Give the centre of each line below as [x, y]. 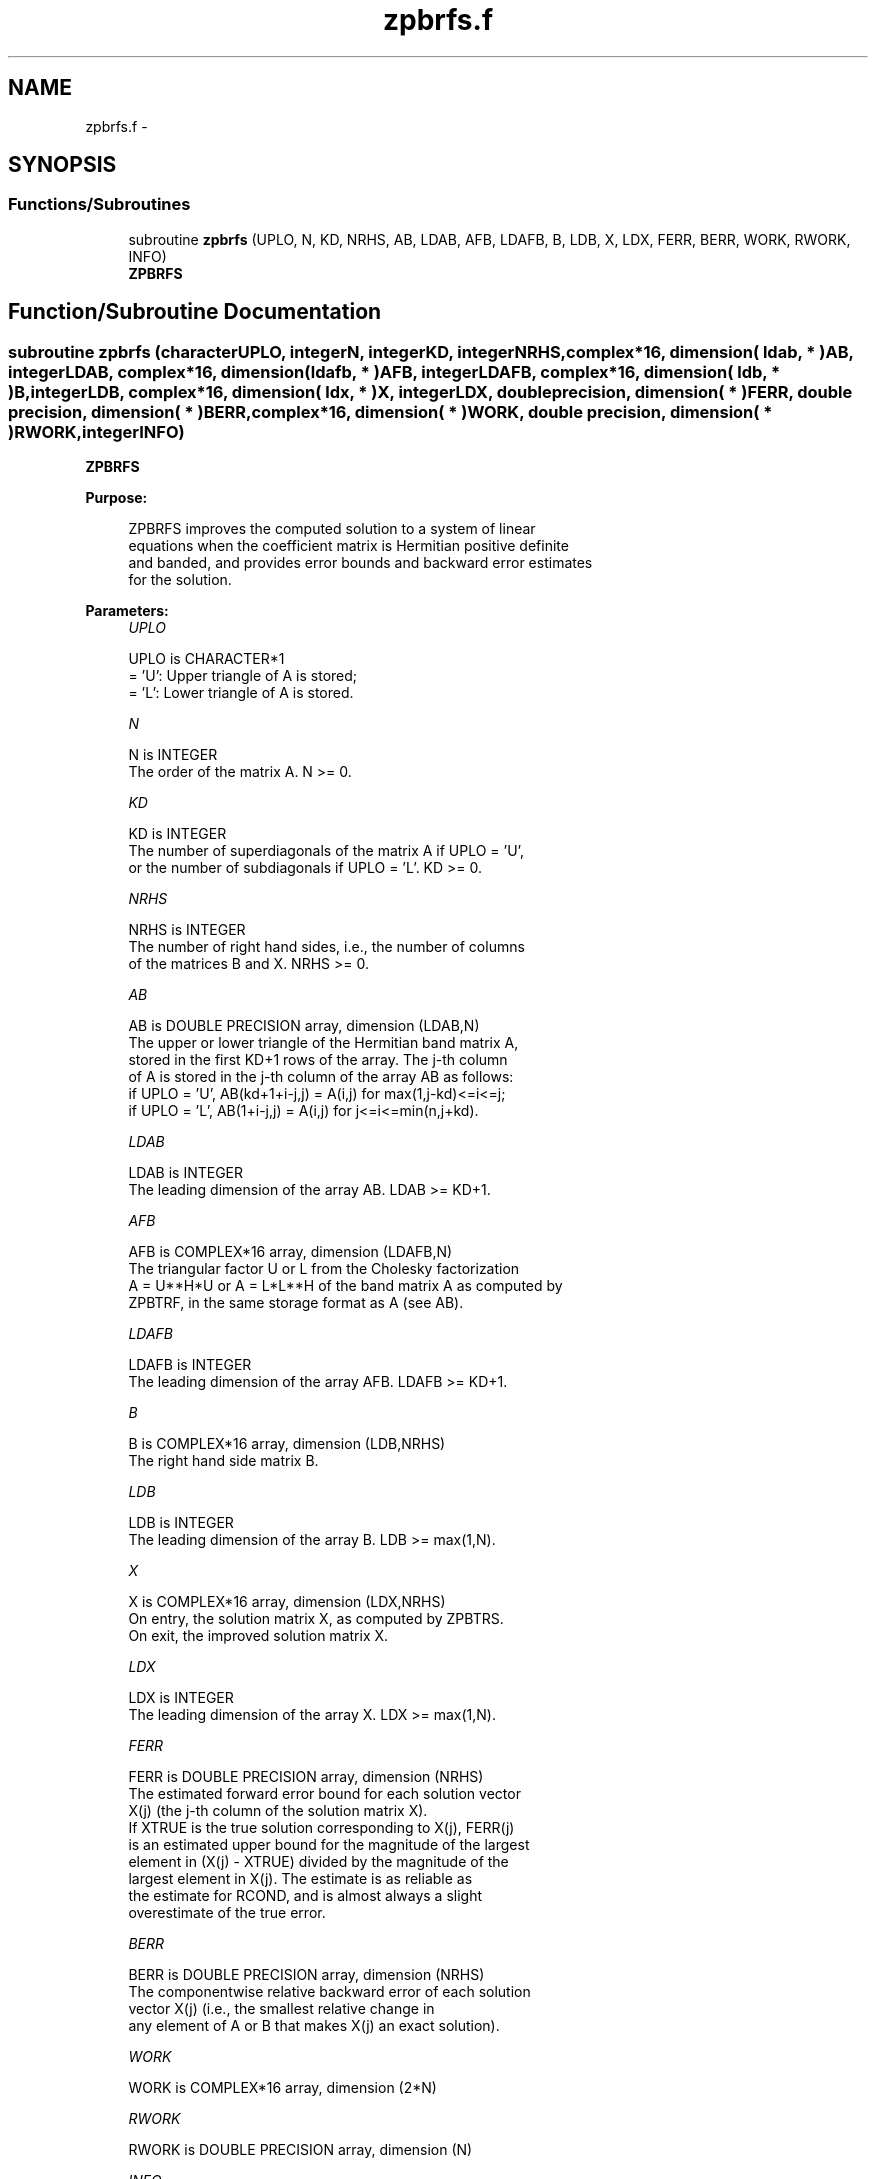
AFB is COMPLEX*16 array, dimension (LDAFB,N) [290, 1252]
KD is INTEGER [177, 834]
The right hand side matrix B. [223, 1461]
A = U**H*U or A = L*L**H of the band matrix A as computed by [345, 1286]
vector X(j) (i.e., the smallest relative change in [281, 2009]
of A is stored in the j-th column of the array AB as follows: [321, 1077]
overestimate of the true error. [227, 1913]
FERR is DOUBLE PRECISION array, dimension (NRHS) [306, 1777]
